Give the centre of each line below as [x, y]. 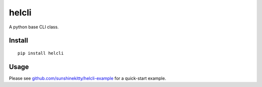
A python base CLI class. [34, 27]
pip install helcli [41, 53]
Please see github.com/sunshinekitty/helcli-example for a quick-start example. [88, 78]
